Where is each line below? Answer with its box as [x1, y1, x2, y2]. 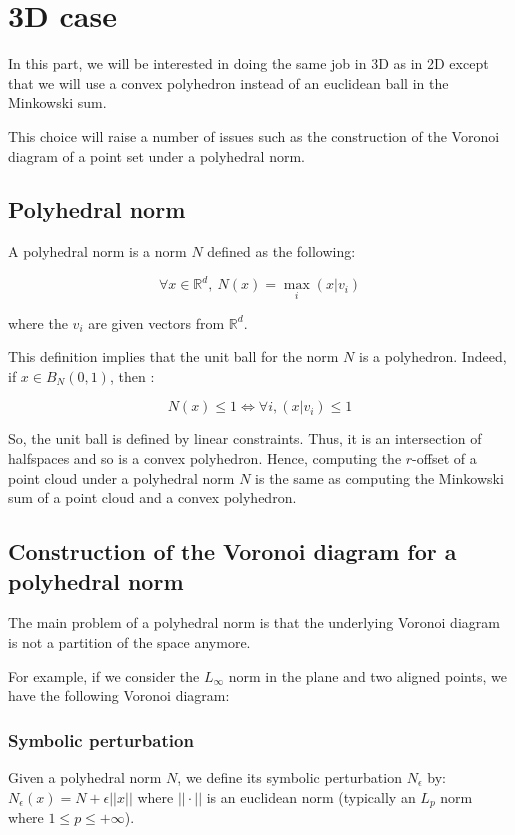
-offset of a [412, 447, 477, 468]
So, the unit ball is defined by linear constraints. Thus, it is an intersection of [8, 428, 482, 449]
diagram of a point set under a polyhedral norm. [8, 145, 305, 166]
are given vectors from [88, 312, 225, 333]
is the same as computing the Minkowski [255, 467, 504, 488]
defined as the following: [207, 241, 356, 262]
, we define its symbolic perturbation [177, 766, 402, 787]
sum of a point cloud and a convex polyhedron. [8, 487, 297, 508]
